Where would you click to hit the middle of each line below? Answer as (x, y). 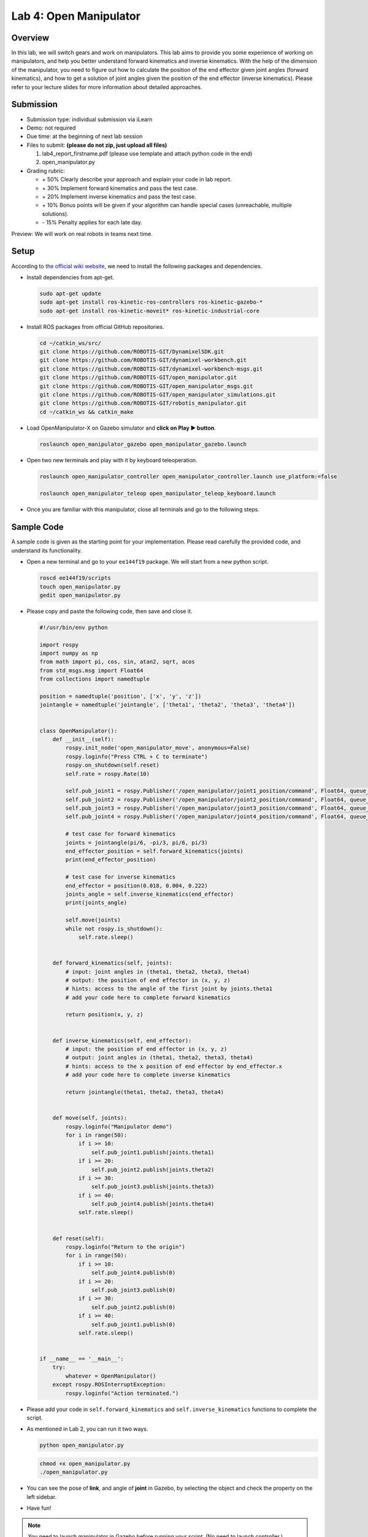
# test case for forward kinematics (121, 834)
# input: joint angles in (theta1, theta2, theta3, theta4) (158, 972)
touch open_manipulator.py (80, 587)
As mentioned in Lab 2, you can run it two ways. (87, 1429)
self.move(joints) (93, 920)
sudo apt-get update (70, 293)
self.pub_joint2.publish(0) (133, 1307)
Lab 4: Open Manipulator (76, 16)
